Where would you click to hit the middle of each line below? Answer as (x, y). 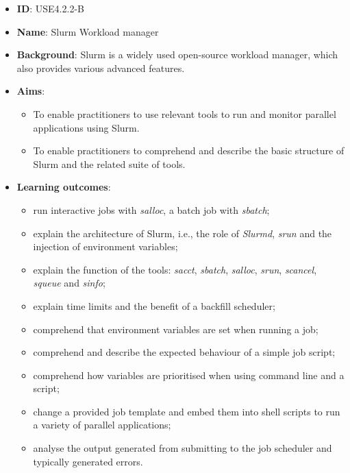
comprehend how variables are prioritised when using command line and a (189, 375)
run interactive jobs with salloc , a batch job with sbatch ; (151, 209)
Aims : (31, 91)
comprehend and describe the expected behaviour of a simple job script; (184, 352)
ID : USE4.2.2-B (50, 8)
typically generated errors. (88, 461)
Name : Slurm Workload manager (88, 31)
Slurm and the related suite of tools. (109, 163)
